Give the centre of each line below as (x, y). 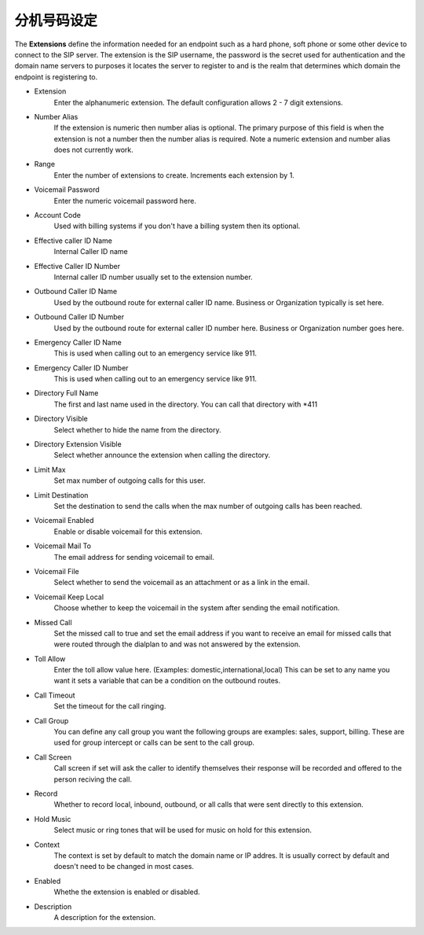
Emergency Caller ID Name (78, 342)
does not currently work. (93, 150)
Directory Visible (61, 419)
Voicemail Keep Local (69, 597)
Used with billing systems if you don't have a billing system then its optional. (177, 226)
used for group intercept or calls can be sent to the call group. (154, 742)
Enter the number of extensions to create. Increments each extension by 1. (174, 175)
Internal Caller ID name (91, 252)
